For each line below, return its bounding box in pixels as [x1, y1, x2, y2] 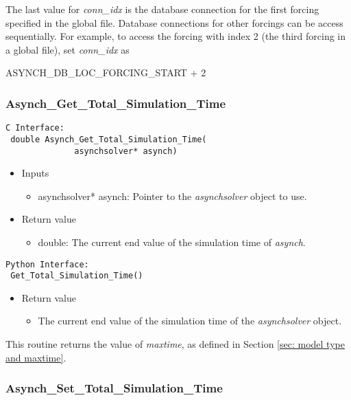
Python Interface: [5, 259, 89, 269]
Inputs [21, 166, 49, 180]
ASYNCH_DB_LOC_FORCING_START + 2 [5, 65, 206, 80]
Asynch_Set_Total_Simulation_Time [5, 379, 223, 397]
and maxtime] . [5, 350, 66, 364]
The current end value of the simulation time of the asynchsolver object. [38, 313, 342, 328]
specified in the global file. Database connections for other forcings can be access [5, 15, 343, 30]
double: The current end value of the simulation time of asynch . [38, 234, 306, 249]
